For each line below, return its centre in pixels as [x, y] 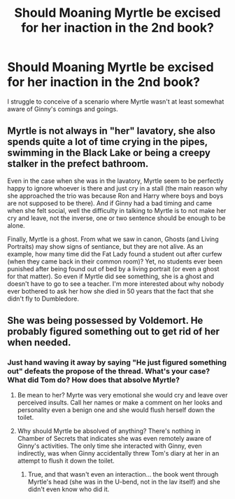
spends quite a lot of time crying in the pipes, [107, 142]
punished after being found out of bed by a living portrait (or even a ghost [113, 268]
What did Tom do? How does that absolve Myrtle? [94, 380]
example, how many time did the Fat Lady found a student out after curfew [115, 254]
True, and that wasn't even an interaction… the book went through [123, 474]
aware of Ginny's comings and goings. [63, 109]
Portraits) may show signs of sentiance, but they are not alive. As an [105, 246]
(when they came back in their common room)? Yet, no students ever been [115, 261]
